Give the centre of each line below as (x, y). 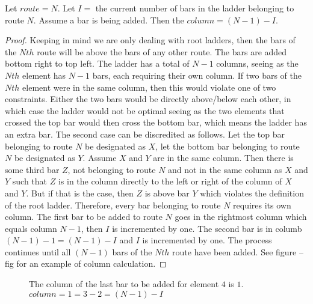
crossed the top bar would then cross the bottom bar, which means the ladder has (156, 122)
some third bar (32, 169)
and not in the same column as (225, 169)
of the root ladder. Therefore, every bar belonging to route (113, 205)
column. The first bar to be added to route (84, 217)
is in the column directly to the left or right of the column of (170, 181)
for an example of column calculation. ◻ (91, 263)
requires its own (262, 205)
